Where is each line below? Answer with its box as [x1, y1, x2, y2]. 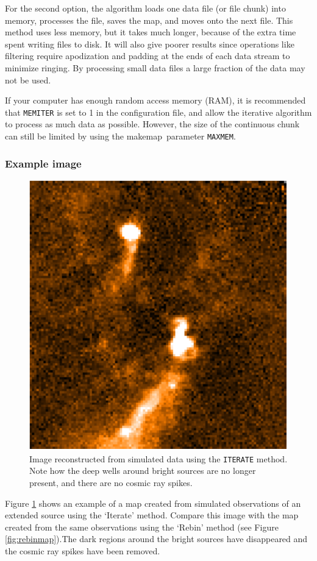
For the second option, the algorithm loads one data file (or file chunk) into [5, 2, 286, 14]
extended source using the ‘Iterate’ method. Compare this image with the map [5, 509, 299, 521]
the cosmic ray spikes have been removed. [5, 545, 160, 557]
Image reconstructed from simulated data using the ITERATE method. [29, 452, 288, 465]
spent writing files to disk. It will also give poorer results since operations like [5, 37, 294, 50]
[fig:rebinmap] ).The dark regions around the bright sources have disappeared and [5, 532, 308, 545]
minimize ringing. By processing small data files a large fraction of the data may [5, 61, 305, 74]
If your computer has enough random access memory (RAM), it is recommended [5, 94, 306, 107]
